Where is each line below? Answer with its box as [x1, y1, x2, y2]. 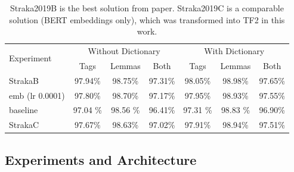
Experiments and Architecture [5, 150, 197, 168]
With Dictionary [204, 45, 265, 57]
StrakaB [9, 74, 39, 86]
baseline [9, 104, 38, 116]
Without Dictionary [88, 45, 160, 57]
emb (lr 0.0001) [9, 89, 65, 101]
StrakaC [9, 118, 39, 131]
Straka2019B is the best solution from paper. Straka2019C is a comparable [10, 2, 284, 14]
